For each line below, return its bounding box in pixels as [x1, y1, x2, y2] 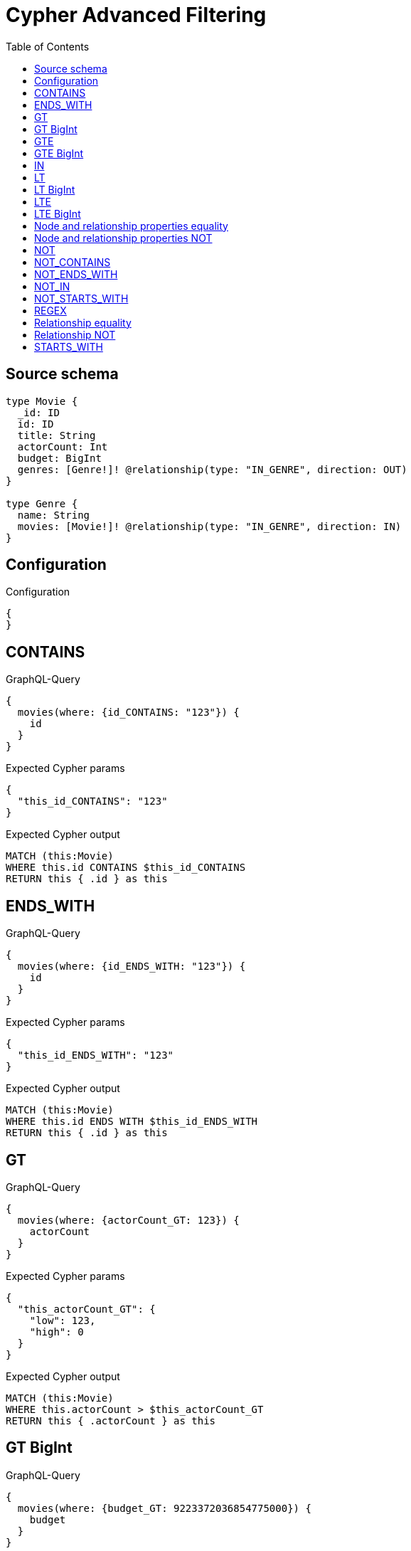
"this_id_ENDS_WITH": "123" [17, 1049, 174, 1062]
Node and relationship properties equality [34, 219, 228, 232]
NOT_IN [34, 280, 70, 292]
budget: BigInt [17, 452, 102, 464]
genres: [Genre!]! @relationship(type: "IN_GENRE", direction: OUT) [17, 463, 407, 475]
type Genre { [6, 497, 78, 509]
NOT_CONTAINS [34, 255, 111, 268]
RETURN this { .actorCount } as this [6, 1414, 216, 1426]
